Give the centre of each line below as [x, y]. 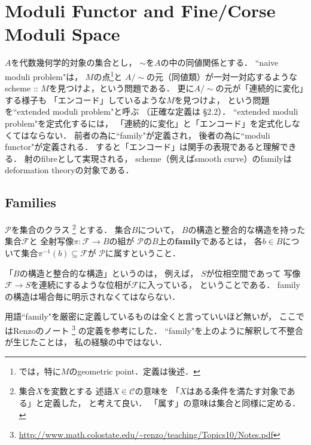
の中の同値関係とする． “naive [219, 62]
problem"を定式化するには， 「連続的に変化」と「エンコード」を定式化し [148, 123]
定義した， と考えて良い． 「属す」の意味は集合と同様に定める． [172, 402]
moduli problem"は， [44, 76]
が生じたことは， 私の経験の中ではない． [86, 342]
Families [31, 202]
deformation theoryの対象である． [69, 170]
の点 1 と [108, 75]
